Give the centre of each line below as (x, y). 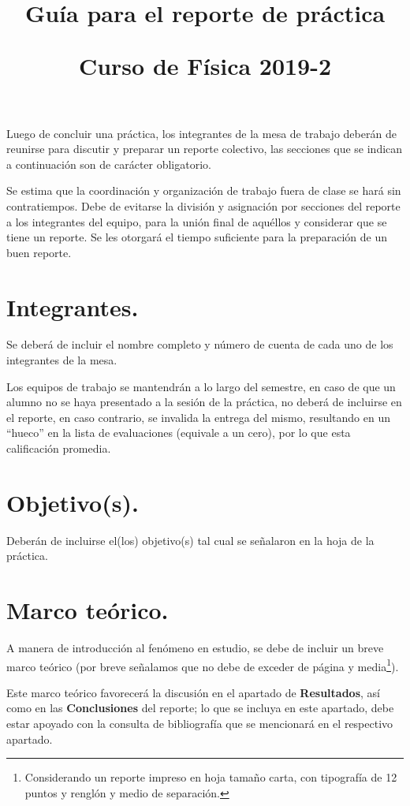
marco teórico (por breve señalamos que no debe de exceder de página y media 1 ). (203, 665)
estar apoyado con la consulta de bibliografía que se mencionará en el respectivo (200, 724)
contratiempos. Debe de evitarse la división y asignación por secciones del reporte (203, 205)
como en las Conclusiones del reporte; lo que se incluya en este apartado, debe (200, 708)
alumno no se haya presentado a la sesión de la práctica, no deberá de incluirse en (204, 402)
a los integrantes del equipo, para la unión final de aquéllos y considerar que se (197, 221)
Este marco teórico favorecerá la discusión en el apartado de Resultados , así (193, 692)
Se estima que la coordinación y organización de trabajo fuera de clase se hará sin (204, 190)
